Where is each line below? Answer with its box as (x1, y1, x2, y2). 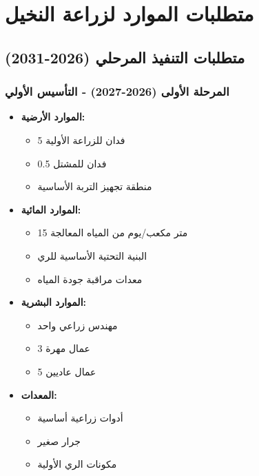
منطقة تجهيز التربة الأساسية (37, 179, 152, 194)
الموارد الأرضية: (21, 110, 85, 124)
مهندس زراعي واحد (37, 318, 118, 332)
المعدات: (21, 387, 57, 402)
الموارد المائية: (21, 202, 81, 216)
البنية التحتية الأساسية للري (37, 248, 147, 262)
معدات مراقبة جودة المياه (37, 271, 143, 286)
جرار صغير (37, 433, 81, 448)
